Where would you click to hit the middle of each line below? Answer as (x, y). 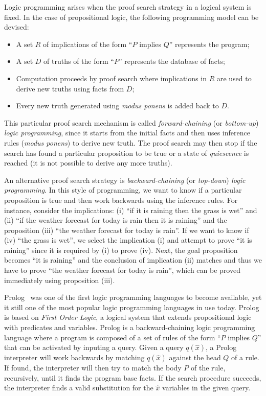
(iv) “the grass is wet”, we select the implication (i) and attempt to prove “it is (128, 240)
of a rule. (245, 357)
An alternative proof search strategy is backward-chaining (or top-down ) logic (125, 180)
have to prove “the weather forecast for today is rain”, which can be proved (122, 270)
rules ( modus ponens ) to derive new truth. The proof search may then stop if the (131, 142)
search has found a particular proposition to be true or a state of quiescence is (127, 153)
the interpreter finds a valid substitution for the (79, 388)
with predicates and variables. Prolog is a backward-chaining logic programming (130, 327)
